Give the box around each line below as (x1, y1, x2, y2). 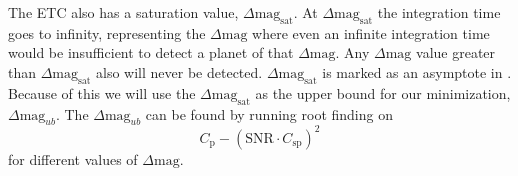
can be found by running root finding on (145, 103, 393, 124)
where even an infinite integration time (252, 22, 490, 43)
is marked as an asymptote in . (322, 61, 512, 82)
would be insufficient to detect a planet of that (8, 42, 294, 63)
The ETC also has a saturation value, (8, 2, 239, 22)
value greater (416, 42, 496, 63)
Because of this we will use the (8, 82, 196, 103)
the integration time (377, 2, 501, 22)
